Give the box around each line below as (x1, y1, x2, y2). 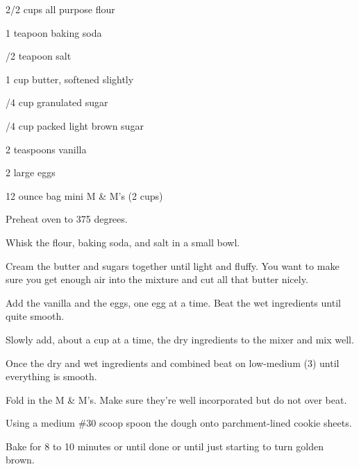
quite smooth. (6, 309, 65, 323)
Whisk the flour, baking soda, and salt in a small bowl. (6, 235, 240, 249)
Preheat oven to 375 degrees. (6, 212, 128, 226)
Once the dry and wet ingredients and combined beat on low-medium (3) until (6, 355, 340, 370)
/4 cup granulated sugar (6, 95, 108, 110)
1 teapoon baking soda (6, 25, 102, 40)
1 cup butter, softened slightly (6, 71, 134, 86)
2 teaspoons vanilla (6, 142, 87, 156)
